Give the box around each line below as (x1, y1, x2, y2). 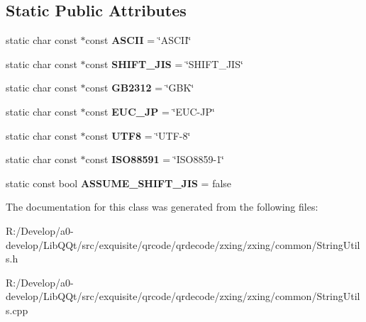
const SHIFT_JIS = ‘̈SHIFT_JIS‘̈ (85, 56, 243, 71)
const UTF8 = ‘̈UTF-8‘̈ (85, 128, 191, 143)
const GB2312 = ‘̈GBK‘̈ (85, 80, 194, 95)
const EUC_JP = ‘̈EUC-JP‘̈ (85, 104, 215, 118)
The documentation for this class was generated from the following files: (6, 199, 318, 214)
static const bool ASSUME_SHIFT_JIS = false (6, 175, 232, 190)
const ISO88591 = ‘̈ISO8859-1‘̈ (85, 152, 224, 167)
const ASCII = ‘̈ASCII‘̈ (85, 33, 192, 48)
